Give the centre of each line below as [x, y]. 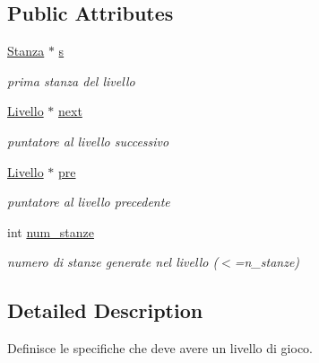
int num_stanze [51, 231]
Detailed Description [105, 310]
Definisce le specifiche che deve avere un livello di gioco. [160, 348]
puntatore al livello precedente [89, 202]
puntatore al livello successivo [88, 141]
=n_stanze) [267, 262]
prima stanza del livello [71, 80]
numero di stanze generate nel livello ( [113, 262]
